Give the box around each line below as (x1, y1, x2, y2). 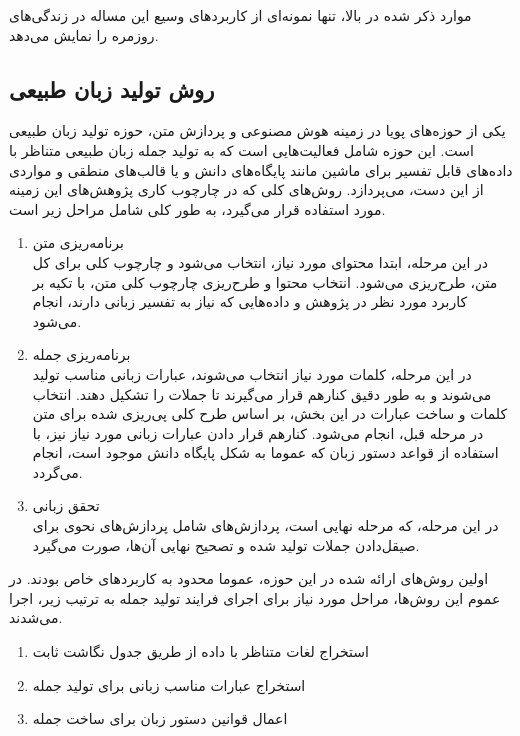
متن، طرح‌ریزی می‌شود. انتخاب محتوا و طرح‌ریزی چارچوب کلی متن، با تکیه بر (32, 271, 498, 292)
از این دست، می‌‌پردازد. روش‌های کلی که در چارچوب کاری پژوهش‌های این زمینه (9, 179, 484, 200)
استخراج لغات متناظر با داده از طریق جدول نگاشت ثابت (32, 641, 369, 662)
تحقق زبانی (32, 495, 100, 516)
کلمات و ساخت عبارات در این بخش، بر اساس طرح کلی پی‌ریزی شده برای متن (32, 403, 508, 424)
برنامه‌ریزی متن (32, 232, 124, 253)
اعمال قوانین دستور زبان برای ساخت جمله (32, 708, 288, 729)
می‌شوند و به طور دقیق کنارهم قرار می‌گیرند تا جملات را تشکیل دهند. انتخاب (32, 383, 492, 404)
